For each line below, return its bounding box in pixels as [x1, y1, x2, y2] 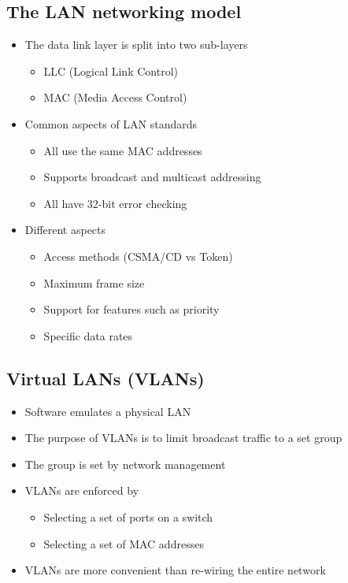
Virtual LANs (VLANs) [6, 366, 205, 390]
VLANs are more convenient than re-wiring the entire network [24, 562, 326, 578]
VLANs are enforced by [24, 482, 139, 499]
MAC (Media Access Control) [43, 89, 187, 106]
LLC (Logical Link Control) [43, 62, 178, 79]
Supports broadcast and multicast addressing [43, 169, 261, 185]
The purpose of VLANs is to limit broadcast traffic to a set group [24, 429, 342, 446]
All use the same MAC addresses [43, 142, 202, 158]
